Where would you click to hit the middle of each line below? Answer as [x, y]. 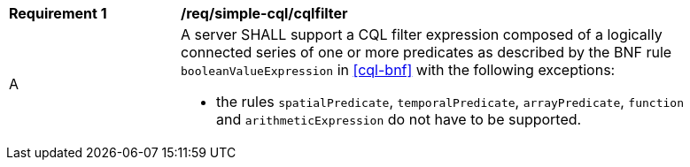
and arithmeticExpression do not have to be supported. [399, 119]
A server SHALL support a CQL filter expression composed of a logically [422, 34]
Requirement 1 [58, 13]
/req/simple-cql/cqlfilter [264, 13]
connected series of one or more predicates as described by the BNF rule [426, 52]
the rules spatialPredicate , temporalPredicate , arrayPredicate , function [450, 102]
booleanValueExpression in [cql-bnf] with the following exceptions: [398, 70]
